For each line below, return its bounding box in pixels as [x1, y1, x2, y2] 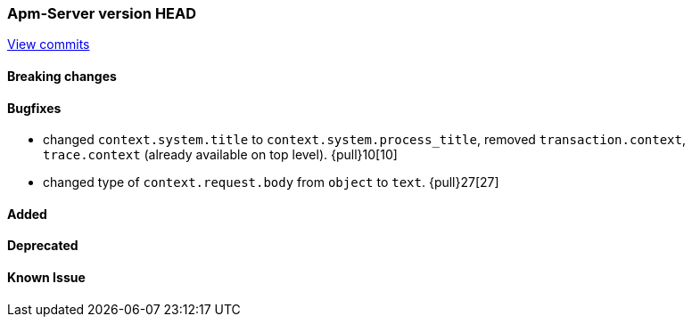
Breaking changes [7, 68, 117, 84]
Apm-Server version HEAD [7, 4, 197, 22]
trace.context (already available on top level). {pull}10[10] [43, 147, 398, 163]
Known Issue [7, 270, 86, 286]
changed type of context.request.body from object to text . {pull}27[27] [43, 174, 499, 190]
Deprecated [7, 238, 78, 254]
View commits [7, 36, 90, 53]
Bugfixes [7, 100, 62, 116]
